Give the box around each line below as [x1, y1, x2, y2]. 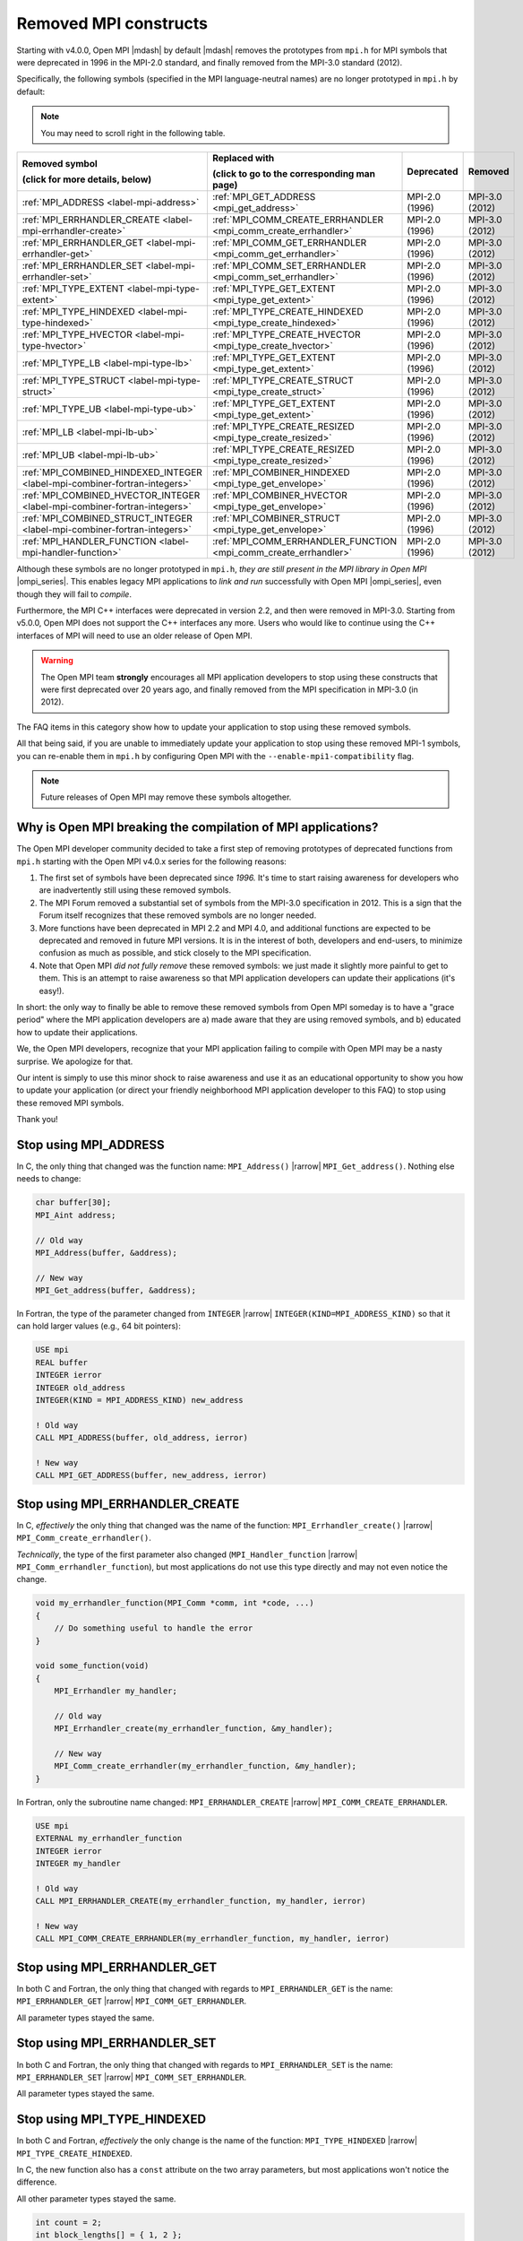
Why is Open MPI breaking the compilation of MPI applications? [16, 820, 379, 835]
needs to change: [16, 1173, 81, 1184]
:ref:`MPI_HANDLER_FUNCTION [21, 534, 157, 547]
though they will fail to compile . [16, 588, 132, 600]
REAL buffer [35, 1357, 89, 1367]
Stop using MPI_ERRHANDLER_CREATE [16, 1496, 240, 1511]
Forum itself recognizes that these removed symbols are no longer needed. [39, 910, 317, 921]
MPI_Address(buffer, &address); [35, 1247, 178, 1258]
